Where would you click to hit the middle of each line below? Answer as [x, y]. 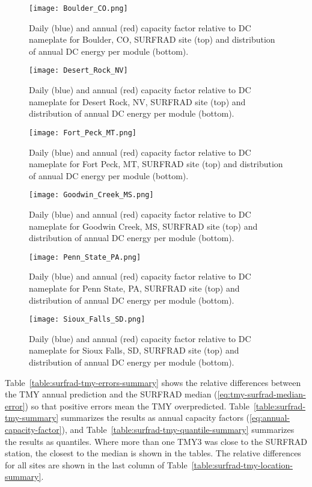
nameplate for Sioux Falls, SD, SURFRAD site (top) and [134, 350]
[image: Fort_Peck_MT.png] [83, 133]
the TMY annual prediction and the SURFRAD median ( [111, 394]
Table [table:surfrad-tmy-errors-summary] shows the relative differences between [153, 382]
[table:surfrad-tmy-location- [242, 464]
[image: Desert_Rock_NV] [78, 71]
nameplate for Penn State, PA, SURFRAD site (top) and [134, 288]
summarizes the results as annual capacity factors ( [155, 418]
